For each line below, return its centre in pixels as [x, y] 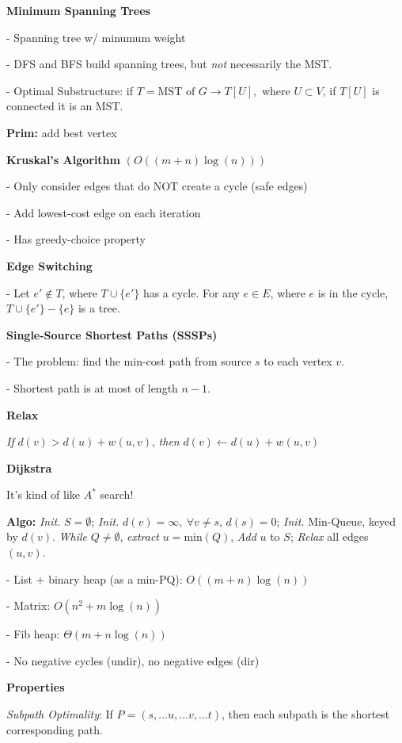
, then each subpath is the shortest [306, 714]
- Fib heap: [33, 634]
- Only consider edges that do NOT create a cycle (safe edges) [157, 186]
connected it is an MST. [65, 106]
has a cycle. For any [191, 292]
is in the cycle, [353, 292]
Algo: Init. [34, 521]
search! [117, 494]
